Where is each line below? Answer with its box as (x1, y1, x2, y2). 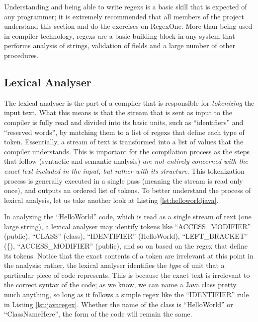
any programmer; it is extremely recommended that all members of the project (4, 11, 244, 21)
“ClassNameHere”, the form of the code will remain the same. (4, 309, 192, 319)
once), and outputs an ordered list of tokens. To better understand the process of (4, 185, 251, 195)
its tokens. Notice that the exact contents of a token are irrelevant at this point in (4, 250, 254, 260)
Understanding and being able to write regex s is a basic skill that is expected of (4, 1, 247, 11)
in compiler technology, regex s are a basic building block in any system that (4, 30, 235, 41)
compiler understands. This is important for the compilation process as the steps (4, 146, 250, 156)
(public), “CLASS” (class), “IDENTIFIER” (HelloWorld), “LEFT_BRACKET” (4, 231, 248, 241)
